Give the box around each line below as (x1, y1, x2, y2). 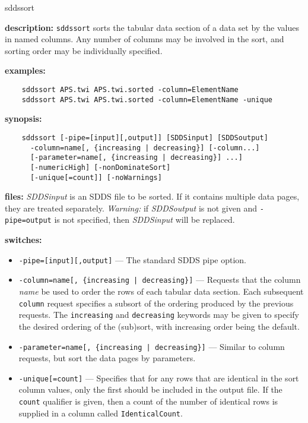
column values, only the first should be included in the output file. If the (18, 383, 282, 396)
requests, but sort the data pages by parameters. (18, 352, 196, 364)
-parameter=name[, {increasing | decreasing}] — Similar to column (18, 340, 285, 352)
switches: (5, 233, 42, 246)
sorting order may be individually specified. (5, 44, 163, 56)
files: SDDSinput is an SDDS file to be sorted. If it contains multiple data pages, (5, 190, 300, 203)
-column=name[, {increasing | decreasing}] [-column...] (30, 143, 260, 152)
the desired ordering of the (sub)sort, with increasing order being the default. (18, 320, 300, 332)
